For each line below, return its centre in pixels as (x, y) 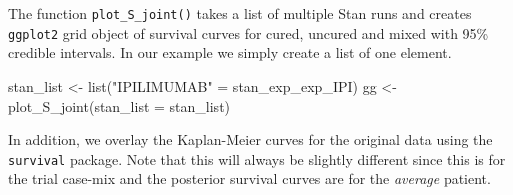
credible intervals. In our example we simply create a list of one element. (230, 52)
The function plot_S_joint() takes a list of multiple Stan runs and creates (240, 13)
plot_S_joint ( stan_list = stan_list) (119, 105)
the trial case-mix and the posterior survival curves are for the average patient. (249, 178)
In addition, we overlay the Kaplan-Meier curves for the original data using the (250, 139)
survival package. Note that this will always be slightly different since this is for (257, 158)
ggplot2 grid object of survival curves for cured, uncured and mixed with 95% (248, 32)
